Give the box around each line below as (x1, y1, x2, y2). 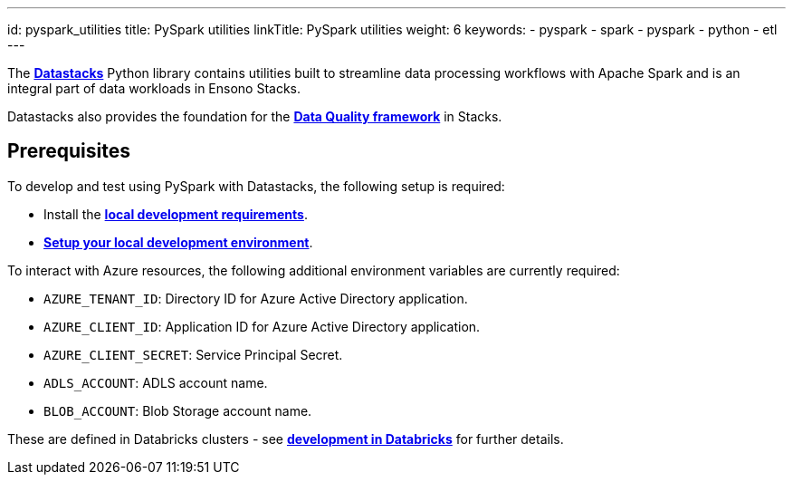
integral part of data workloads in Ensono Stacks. (7, 81, 301, 96)
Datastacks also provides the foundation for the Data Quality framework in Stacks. (7, 109, 502, 124)
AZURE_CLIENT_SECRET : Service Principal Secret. (43, 346, 343, 362)
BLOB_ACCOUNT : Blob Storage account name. (43, 402, 312, 419)
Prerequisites (7, 140, 130, 163)
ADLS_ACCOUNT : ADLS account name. (43, 374, 268, 390)
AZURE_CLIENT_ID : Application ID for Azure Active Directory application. (43, 318, 481, 334)
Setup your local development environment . (43, 234, 313, 250)
